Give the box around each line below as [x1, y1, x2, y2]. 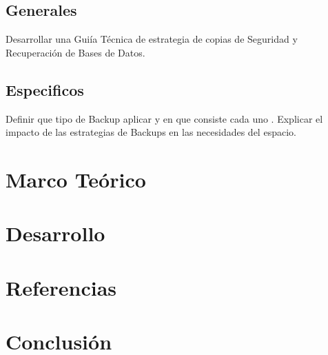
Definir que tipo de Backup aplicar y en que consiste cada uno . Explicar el [6, 111, 323, 125]
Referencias [6, 273, 117, 301]
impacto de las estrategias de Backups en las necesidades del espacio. [6, 125, 296, 139]
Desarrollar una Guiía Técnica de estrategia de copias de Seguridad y [6, 32, 298, 46]
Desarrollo [6, 219, 105, 247]
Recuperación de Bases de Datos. [6, 45, 145, 59]
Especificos [6, 79, 84, 100]
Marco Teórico [6, 165, 146, 193]
